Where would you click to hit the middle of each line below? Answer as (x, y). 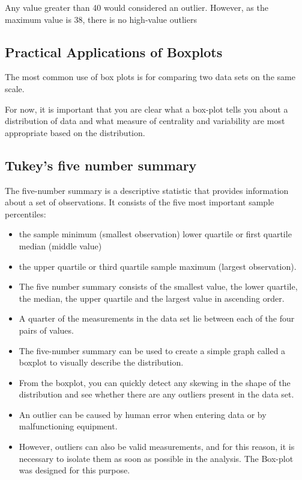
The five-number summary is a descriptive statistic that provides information (147, 190)
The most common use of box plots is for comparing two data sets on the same (150, 77)
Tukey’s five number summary (101, 165)
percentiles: (26, 214)
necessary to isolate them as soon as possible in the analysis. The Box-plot (156, 458)
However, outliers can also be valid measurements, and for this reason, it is (157, 447)
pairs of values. (46, 330)
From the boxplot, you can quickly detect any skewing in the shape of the (155, 382)
